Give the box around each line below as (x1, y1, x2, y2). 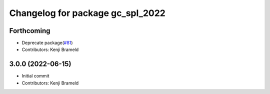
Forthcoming (9, 26, 50, 35)
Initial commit (21, 73, 49, 79)
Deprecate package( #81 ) (21, 40, 73, 46)
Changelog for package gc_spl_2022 (9, 7, 166, 18)
